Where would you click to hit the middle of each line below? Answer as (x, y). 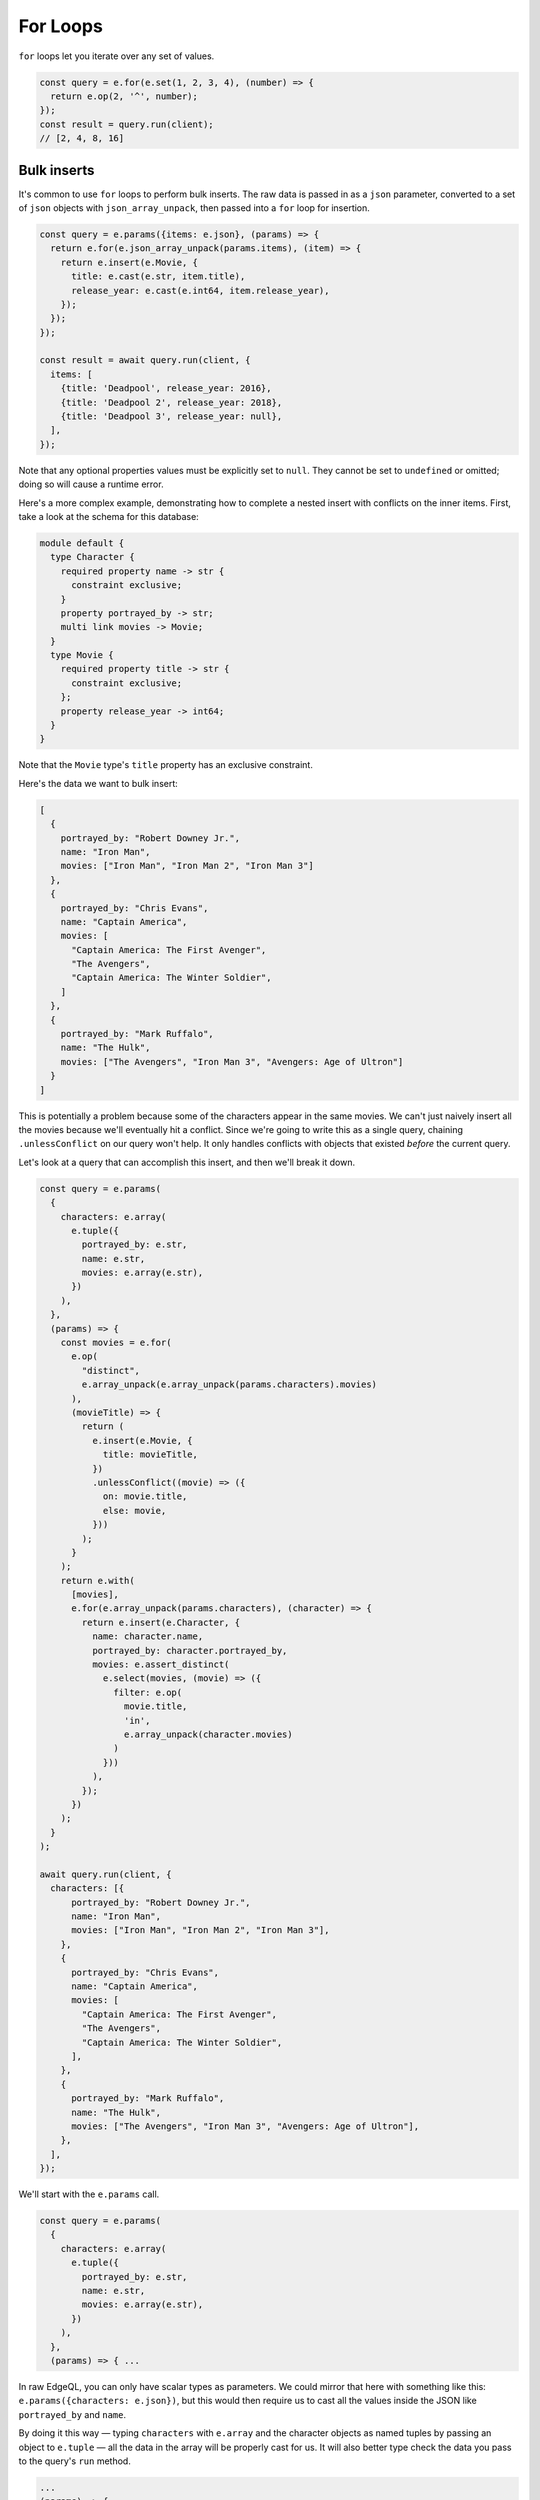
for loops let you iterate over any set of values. (116, 56)
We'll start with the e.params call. (89, 2194)
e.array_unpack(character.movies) (208, 1734)
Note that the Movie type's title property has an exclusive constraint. (166, 765)
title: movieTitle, (150, 1454)
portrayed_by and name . (72, 2414)
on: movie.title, (145, 1496)
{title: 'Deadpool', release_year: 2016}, (166, 388)
